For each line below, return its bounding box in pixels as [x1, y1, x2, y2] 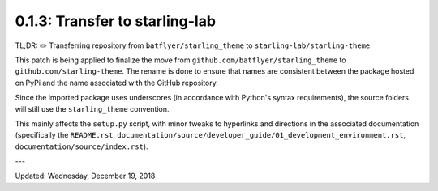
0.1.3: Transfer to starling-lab [15, 12, 217, 30]
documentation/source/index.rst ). [15, 142, 149, 151]
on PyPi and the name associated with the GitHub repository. [15, 78, 219, 87]
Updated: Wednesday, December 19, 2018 [15, 171, 156, 181]
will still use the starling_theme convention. [15, 104, 170, 113]
